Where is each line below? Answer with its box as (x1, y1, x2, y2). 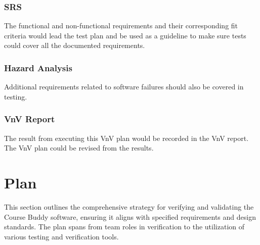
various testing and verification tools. (4, 231, 119, 241)
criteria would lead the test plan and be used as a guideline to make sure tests (4, 30, 246, 40)
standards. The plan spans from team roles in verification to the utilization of (4, 221, 245, 232)
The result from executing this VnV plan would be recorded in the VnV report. (4, 132, 249, 143)
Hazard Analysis (4, 61, 72, 74)
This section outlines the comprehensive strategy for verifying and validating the (4, 201, 254, 212)
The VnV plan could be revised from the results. (4, 142, 154, 153)
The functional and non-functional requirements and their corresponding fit (4, 20, 238, 31)
